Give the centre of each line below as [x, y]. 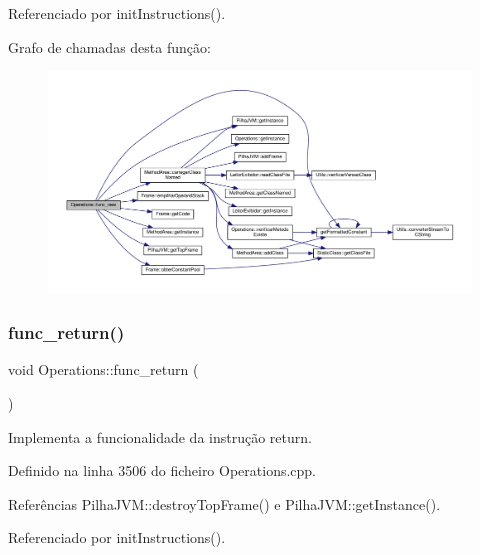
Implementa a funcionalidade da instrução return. [160, 436]
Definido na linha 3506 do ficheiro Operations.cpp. [162, 470]
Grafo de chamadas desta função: [109, 46]
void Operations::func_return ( [103, 369]
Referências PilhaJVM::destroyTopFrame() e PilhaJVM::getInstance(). [224, 503]
